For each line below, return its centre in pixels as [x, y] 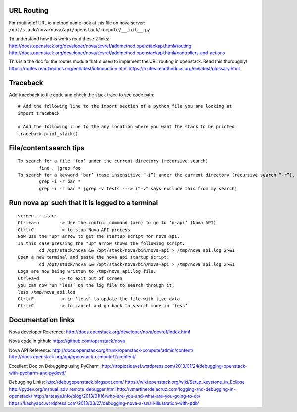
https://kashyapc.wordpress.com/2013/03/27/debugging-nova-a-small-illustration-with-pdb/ [104, 403]
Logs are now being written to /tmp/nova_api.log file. [87, 271]
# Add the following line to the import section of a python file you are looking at [125, 106]
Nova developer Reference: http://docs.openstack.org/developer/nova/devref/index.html [99, 332]
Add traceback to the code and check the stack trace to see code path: [82, 95]
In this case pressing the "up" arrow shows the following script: [101, 243]
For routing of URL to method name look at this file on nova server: [77, 23]
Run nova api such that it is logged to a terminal [84, 203]
